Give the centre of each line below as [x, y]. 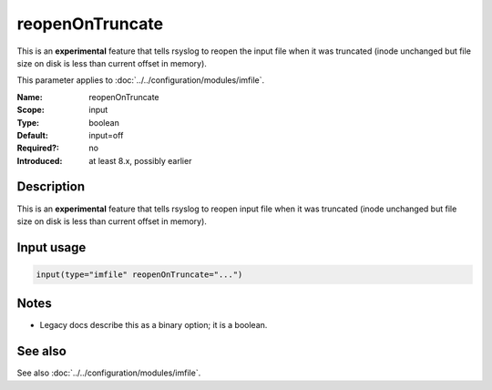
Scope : [31, 110]
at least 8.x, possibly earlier [140, 160]
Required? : [38, 148]
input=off [106, 135]
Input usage [51, 247]
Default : [33, 135]
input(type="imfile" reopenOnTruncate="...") [139, 274]
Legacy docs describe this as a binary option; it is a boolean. [154, 325]
